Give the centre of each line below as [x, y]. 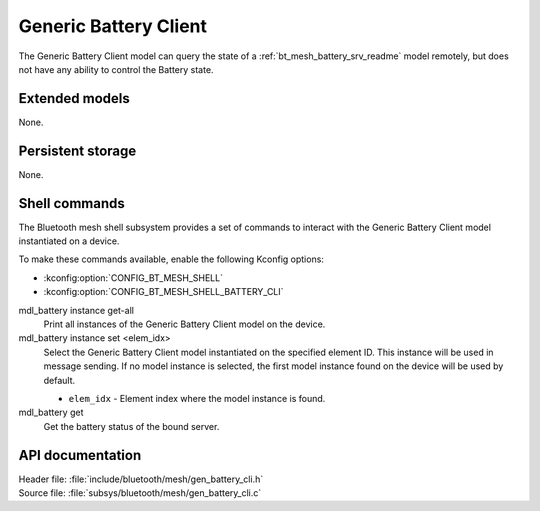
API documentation [80, 455]
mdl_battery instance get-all [76, 310]
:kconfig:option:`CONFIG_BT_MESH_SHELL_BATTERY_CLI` [163, 292]
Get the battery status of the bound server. [131, 426]
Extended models [74, 98]
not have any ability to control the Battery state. [116, 69]
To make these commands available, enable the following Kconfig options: [171, 259]
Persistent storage [77, 150]
